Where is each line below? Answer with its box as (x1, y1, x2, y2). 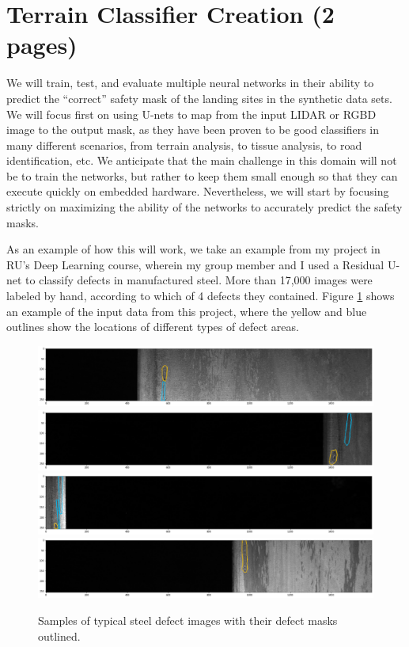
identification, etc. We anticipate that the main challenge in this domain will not (6, 152, 397, 169)
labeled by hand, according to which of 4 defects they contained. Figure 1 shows (6, 287, 395, 304)
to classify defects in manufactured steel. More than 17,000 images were (25, 272, 373, 288)
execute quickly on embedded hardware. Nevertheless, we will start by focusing (6, 183, 389, 200)
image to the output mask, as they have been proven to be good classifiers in (6, 121, 379, 138)
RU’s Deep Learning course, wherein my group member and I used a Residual (6, 256, 384, 272)
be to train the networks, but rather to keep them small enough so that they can (6, 167, 398, 184)
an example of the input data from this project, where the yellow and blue (6, 303, 367, 319)
